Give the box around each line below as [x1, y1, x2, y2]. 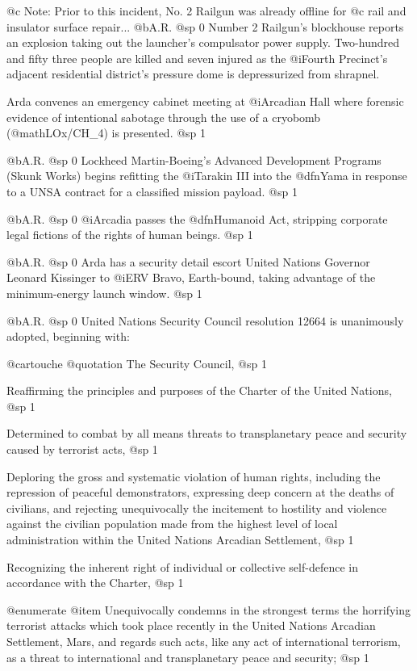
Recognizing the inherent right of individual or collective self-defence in [6, 558, 358, 575]
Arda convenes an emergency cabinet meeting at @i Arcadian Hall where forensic [6, 92, 404, 109]
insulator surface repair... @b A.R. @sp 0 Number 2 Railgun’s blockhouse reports [6, 18, 404, 35]
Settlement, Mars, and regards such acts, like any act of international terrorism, [6, 633, 401, 649]
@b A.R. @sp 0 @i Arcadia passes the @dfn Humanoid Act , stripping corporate [6, 210, 388, 227]
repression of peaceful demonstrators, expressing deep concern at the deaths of [6, 484, 394, 501]
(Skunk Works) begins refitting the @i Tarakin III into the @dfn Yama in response [6, 167, 407, 184]
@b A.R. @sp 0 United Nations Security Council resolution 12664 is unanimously [6, 312, 404, 329]
